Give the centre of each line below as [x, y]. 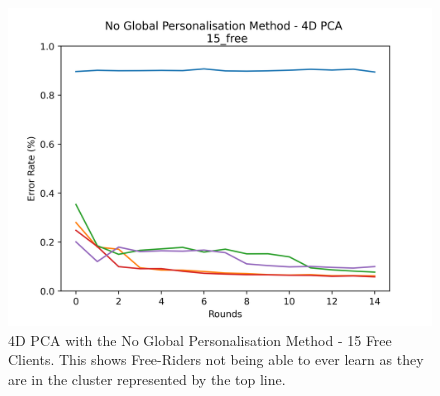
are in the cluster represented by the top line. [147, 378]
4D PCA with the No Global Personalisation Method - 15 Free [200, 339]
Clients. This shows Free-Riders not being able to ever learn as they [216, 359]
